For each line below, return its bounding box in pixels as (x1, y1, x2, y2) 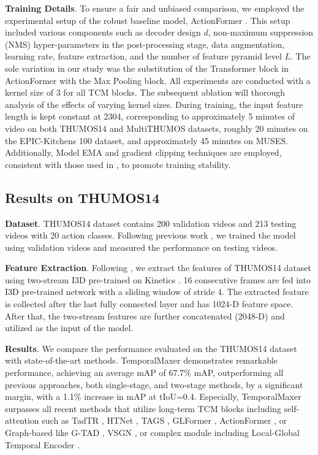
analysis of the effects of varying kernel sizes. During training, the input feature (5, 97, 303, 110)
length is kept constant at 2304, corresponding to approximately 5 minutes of (5, 110, 295, 123)
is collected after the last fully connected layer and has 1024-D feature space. (5, 297, 293, 310)
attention (5, 414, 39, 427)
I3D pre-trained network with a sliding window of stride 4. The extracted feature (5, 285, 309, 298)
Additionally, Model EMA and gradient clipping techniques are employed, (5, 146, 282, 159)
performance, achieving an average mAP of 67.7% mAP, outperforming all (5, 366, 284, 379)
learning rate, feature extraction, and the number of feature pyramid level (5, 50, 282, 63)
